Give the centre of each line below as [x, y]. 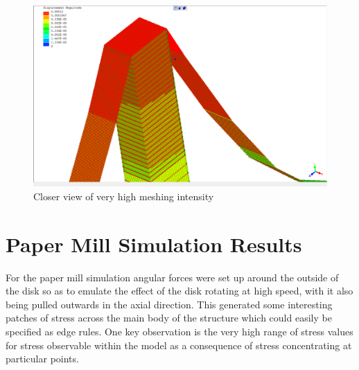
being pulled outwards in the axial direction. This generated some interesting [169, 304]
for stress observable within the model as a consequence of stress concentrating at [179, 345]
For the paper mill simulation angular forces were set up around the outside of [172, 277]
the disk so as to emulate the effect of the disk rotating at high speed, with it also [179, 291]
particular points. [42, 359]
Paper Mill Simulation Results [154, 244]
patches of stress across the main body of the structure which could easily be [169, 318]
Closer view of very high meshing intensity [124, 196]
